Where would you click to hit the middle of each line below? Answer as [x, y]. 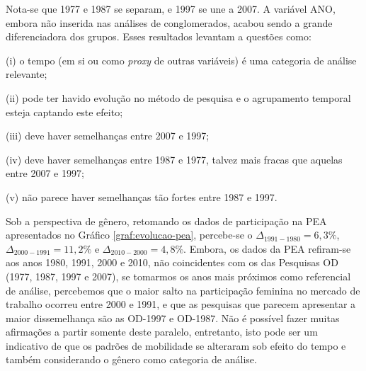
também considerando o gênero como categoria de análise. [131, 359]
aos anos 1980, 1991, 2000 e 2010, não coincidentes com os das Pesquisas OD [172, 262]
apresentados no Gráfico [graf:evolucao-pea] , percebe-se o [129, 235]
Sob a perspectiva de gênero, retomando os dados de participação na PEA [166, 221]
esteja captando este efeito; [64, 112]
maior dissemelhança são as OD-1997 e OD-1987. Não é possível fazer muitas [173, 318]
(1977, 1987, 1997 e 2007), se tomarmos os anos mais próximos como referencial [178, 276]
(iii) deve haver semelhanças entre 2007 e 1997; [108, 136]
